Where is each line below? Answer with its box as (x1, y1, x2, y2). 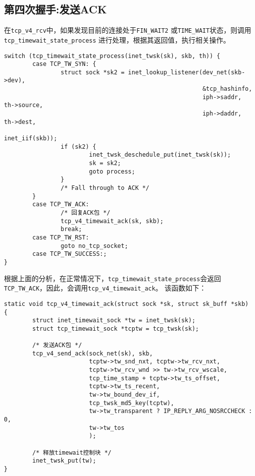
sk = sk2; (89, 160, 121, 167)
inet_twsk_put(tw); (32, 457, 97, 465)
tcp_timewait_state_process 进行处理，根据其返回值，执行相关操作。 (4, 34, 230, 45)
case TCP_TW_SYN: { (32, 60, 97, 68)
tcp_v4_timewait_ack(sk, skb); (60, 217, 164, 225)
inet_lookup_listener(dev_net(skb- (128, 68, 245, 76)
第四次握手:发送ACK (4, 1, 107, 17)
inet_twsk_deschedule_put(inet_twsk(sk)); (89, 151, 231, 159)
